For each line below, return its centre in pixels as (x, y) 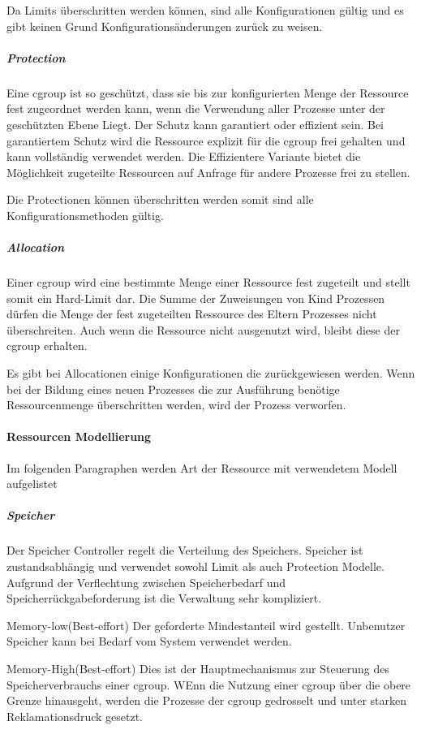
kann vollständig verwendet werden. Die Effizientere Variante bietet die (184, 156)
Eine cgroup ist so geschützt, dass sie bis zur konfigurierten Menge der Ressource (208, 92)
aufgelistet (32, 484)
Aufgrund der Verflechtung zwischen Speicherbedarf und (146, 582)
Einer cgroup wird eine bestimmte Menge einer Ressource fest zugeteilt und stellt (208, 282)
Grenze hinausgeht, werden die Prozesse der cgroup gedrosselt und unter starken (206, 700)
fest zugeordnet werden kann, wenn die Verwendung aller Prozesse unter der (196, 108)
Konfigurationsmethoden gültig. (85, 215)
